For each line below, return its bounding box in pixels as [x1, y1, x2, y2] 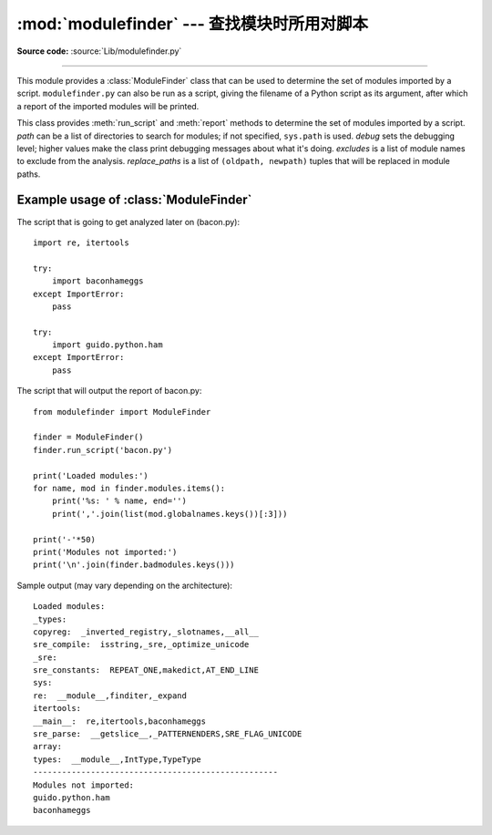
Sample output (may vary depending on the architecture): [16, 580, 232, 591]
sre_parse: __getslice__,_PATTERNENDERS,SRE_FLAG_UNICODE [33, 729, 302, 739]
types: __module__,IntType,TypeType [33, 754, 202, 765]
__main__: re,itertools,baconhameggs [33, 716, 207, 727]
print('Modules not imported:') [33, 547, 178, 557]
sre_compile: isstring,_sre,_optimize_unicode [33, 639, 250, 650]
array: [33, 741, 63, 752]
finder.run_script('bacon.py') [33, 445, 173, 455]
